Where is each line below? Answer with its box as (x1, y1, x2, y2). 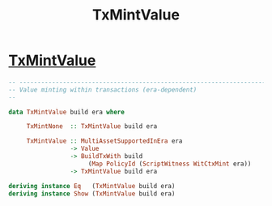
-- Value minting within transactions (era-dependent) (8, 85, 198, 94)
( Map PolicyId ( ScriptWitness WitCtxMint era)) (87, 160, 252, 168)
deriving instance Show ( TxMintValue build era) (8, 189, 176, 198)
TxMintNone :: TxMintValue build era (26, 122, 158, 131)
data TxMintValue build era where (8, 108, 125, 116)
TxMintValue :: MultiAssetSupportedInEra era (26, 137, 183, 145)
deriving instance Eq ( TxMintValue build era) (8, 182, 176, 190)
